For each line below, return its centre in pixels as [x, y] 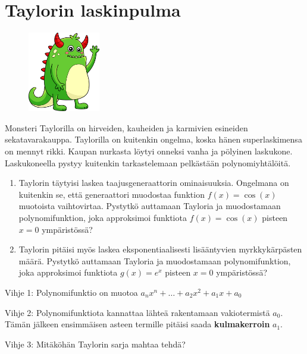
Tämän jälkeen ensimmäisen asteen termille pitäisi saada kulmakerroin [137, 324]
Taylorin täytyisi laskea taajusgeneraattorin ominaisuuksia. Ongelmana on [154, 183]
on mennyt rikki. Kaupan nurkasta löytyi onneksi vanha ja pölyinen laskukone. [149, 151]
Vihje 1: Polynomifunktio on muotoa [71, 292]
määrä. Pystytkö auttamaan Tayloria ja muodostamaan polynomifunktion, [155, 260]
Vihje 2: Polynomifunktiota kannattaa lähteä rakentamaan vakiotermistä [137, 312]
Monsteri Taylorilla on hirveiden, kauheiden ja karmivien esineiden [126, 127]
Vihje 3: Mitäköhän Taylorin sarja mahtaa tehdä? [95, 344]
